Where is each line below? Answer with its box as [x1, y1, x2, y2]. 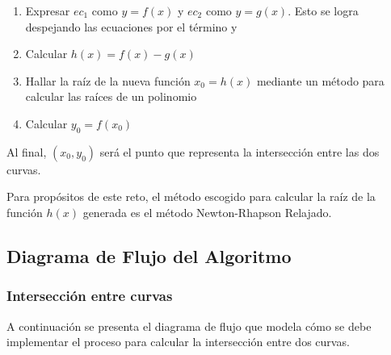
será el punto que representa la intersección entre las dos [99, 143, 380, 160]
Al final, [6, 143, 47, 160]
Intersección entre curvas [6, 286, 173, 306]
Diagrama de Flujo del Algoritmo [6, 243, 292, 268]
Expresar [25, 2, 70, 19]
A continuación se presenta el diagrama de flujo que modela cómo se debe [6, 317, 372, 334]
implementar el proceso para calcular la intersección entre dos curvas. [6, 333, 350, 350]
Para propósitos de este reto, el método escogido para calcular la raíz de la [6, 188, 376, 205]
